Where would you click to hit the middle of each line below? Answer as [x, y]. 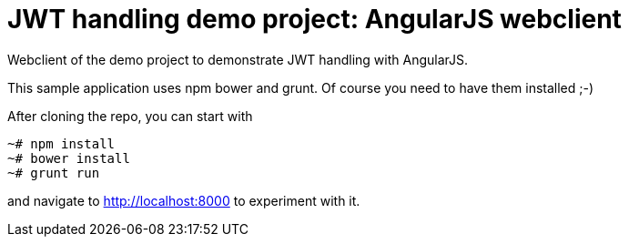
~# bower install [69, 158]
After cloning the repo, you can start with [130, 116]
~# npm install [61, 143]
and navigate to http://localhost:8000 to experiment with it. [184, 200]
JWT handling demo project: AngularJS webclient [314, 19]
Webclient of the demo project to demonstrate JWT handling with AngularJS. [238, 59]
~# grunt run [54, 173]
